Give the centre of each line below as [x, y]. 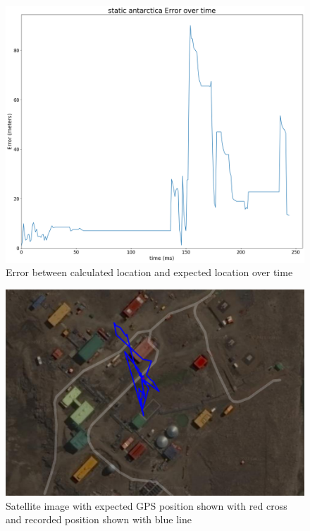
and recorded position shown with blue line [99, 519]
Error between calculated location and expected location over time [149, 272]
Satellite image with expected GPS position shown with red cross [147, 505]
